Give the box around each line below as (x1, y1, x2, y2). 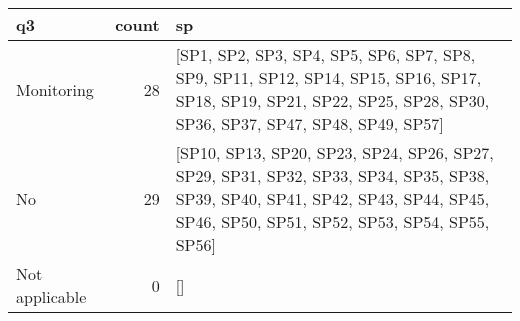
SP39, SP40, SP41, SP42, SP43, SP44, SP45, (175, 187, 490, 210)
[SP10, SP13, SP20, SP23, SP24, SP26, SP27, (175, 141, 494, 164)
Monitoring (16, 77, 94, 101)
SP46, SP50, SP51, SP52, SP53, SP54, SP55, (175, 210, 490, 233)
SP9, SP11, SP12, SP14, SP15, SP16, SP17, (175, 66, 482, 89)
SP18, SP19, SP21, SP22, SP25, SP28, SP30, (175, 89, 490, 112)
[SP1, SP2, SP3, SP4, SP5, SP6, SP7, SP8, (175, 43, 476, 66)
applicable (16, 285, 87, 308)
